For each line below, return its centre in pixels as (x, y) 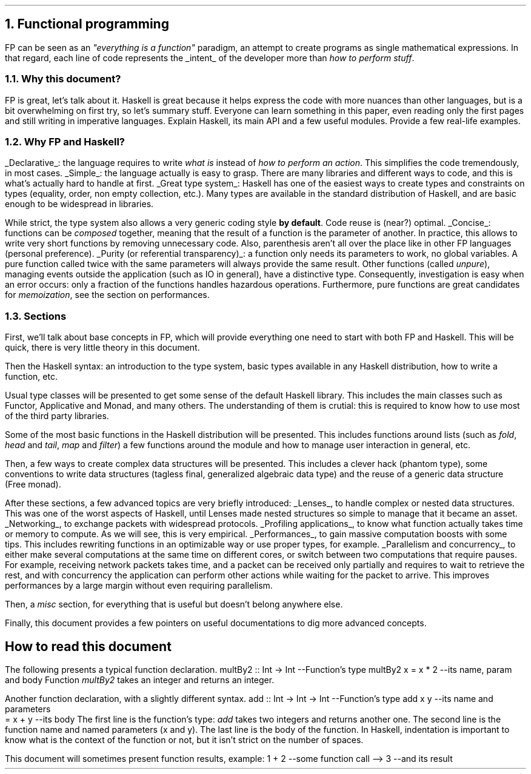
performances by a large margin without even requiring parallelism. (139, 586)
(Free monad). (33, 485)
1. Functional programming (87, 24)
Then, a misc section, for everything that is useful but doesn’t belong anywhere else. (174, 604)
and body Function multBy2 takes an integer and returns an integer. (140, 680)
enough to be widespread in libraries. (79, 204)
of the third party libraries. (57, 416)
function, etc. (31, 377)
